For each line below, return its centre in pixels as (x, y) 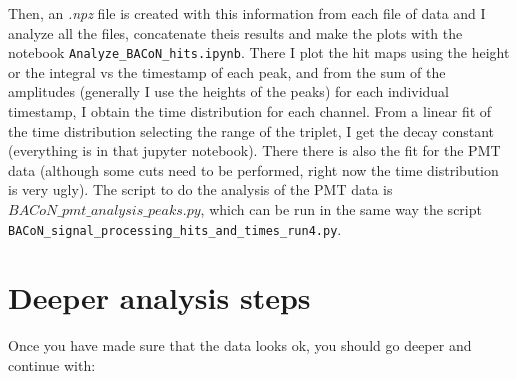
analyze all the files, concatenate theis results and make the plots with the (235, 32)
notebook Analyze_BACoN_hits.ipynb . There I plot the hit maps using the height (259, 52)
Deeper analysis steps (159, 297)
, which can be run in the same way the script (341, 209)
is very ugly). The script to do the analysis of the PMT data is (200, 189)
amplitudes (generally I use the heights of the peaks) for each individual (229, 91)
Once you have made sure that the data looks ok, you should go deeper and (240, 345)
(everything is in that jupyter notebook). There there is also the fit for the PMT (254, 150)
